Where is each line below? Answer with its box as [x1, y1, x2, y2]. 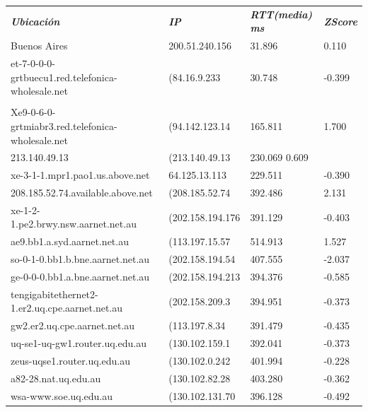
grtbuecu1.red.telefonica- [11, 69, 117, 84]
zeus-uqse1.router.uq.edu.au [11, 353, 131, 367]
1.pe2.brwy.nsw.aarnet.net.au [11, 216, 137, 231]
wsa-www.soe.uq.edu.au [11, 388, 113, 403]
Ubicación [11, 13, 60, 28]
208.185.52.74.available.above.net [11, 185, 153, 200]
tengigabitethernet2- [11, 286, 98, 301]
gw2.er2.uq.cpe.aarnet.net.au [11, 318, 135, 333]
